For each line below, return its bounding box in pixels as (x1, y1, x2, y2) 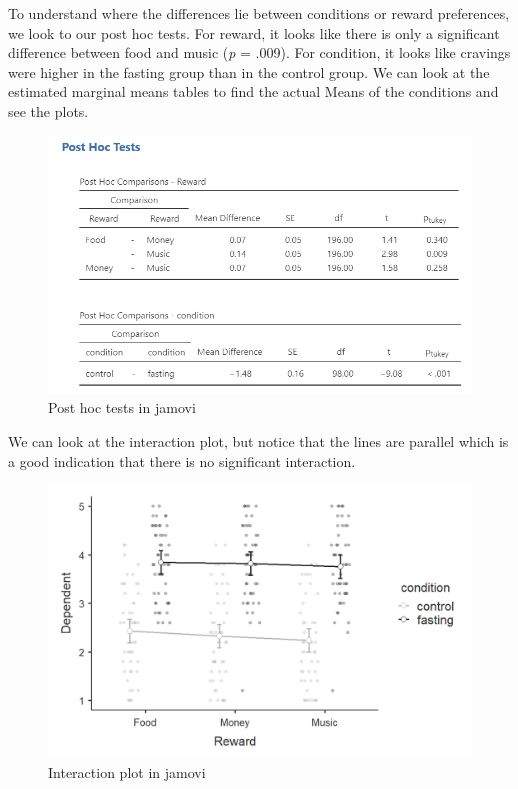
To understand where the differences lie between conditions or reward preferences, (8, 3, 510, 23)
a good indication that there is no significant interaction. (8, 450, 356, 471)
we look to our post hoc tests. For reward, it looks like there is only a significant (8, 22, 500, 43)
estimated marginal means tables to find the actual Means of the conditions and (8, 81, 499, 102)
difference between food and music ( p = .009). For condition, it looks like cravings (8, 42, 511, 63)
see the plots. (8, 100, 89, 121)
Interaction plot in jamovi (48, 762, 206, 783)
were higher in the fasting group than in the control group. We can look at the (8, 61, 490, 82)
